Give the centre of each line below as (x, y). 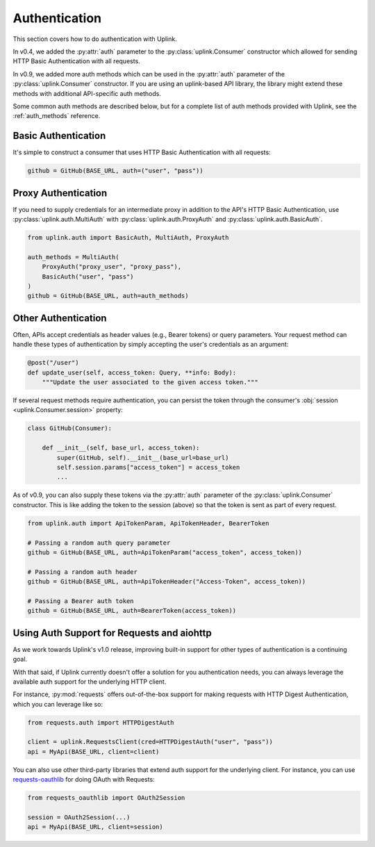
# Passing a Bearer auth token (81, 601)
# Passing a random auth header (83, 572)
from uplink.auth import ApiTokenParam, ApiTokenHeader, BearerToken (148, 523)
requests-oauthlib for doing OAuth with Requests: (84, 780)
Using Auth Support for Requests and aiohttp (112, 633)
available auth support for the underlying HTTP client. (90, 682)
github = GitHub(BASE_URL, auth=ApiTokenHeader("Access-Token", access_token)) (167, 582)
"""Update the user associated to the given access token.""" (150, 383)
